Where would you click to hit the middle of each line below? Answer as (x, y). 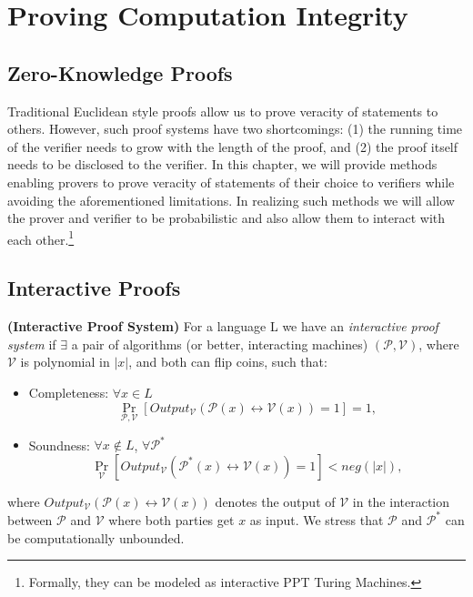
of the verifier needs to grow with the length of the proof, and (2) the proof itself (233, 146)
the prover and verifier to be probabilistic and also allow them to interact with (226, 218)
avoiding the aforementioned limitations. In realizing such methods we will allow (231, 200)
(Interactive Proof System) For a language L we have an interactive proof (223, 326)
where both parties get (171, 519)
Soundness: (59, 445)
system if (32, 344)
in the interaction (401, 501)
